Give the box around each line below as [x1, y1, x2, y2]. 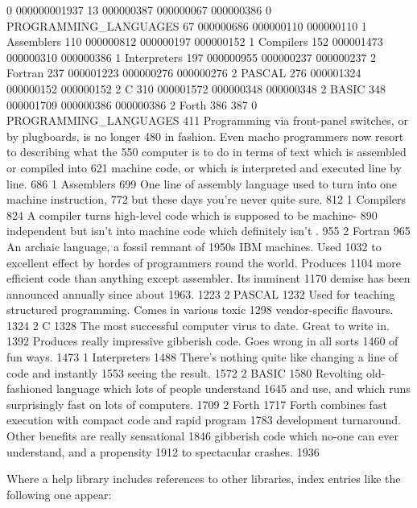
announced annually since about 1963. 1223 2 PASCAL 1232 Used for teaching [6, 285, 395, 302]
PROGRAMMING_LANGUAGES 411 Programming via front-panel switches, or [6, 112, 408, 129]
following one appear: [6, 485, 112, 502]
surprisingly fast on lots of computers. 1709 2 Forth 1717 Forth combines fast [6, 395, 387, 412]
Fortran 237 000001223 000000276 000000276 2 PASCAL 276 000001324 [6, 64, 361, 81]
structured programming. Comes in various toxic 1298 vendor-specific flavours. [6, 301, 394, 318]
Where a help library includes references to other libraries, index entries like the [6, 470, 401, 487]
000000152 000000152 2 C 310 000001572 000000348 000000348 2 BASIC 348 [6, 80, 386, 97]
